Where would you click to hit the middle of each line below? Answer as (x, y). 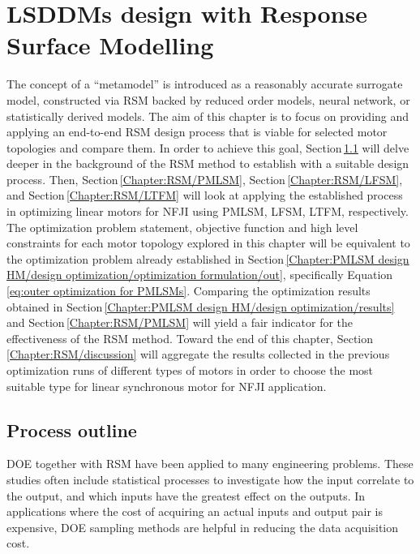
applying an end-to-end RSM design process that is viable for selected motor (197, 132)
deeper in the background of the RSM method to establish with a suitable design (208, 163)
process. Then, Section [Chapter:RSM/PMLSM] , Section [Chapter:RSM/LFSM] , (205, 179)
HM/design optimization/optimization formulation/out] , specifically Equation (200, 275)
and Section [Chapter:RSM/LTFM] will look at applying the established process (205, 195)
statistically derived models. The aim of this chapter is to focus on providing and (208, 116)
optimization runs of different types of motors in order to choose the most (190, 370)
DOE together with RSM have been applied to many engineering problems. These (210, 464)
